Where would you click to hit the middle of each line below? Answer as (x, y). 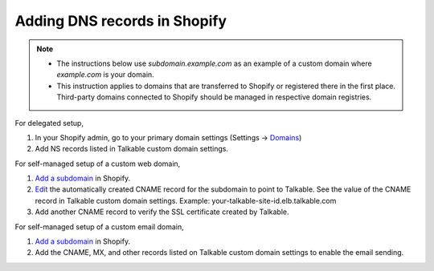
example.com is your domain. (105, 75)
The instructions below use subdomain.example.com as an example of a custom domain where (215, 63)
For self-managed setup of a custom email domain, (99, 227)
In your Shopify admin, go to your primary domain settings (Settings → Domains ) (168, 137)
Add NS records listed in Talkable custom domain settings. (132, 149)
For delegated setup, (49, 123)
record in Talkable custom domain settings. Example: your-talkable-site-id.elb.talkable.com (186, 200)
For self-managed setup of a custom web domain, (98, 164)
